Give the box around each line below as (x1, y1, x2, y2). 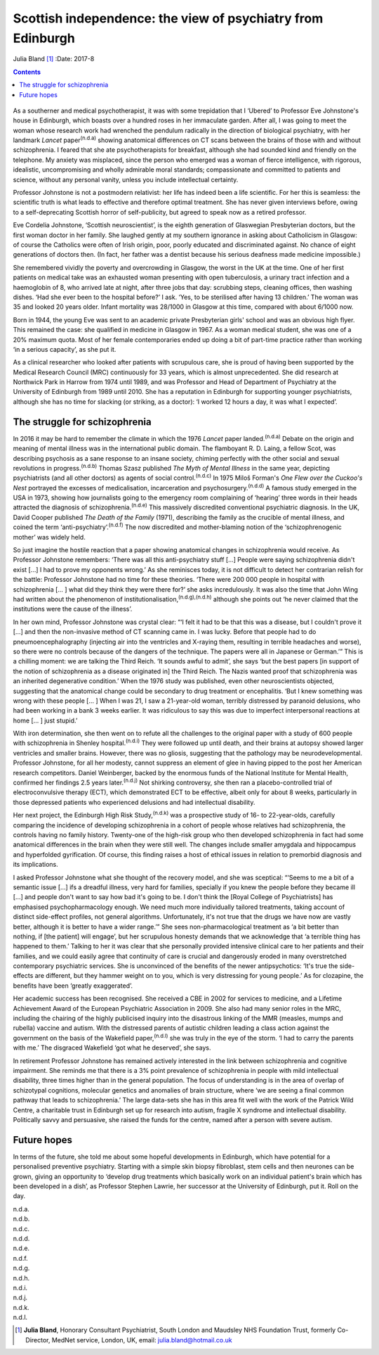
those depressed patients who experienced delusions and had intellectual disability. (13, 798, 255, 806)
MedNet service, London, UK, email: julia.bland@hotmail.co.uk (51, 1335, 232, 1344)
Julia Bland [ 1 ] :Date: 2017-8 (13, 55, 95, 63)
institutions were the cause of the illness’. (13, 605, 133, 613)
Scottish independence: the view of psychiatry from (13, 11, 324, 26)
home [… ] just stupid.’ (13, 716, 78, 725)
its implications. (13, 860, 59, 869)
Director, (25, 1335, 51, 1344)
